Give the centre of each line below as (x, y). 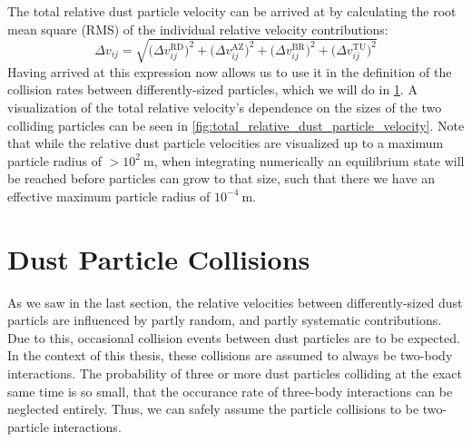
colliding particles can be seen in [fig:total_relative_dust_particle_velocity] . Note (236, 125)
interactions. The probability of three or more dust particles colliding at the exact (235, 373)
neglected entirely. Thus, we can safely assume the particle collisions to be (213, 409)
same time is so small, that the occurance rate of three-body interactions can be (230, 391)
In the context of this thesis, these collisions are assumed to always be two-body (230, 355)
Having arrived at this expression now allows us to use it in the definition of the (230, 71)
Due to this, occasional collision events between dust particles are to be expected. (234, 337)
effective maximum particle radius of (109, 196)
